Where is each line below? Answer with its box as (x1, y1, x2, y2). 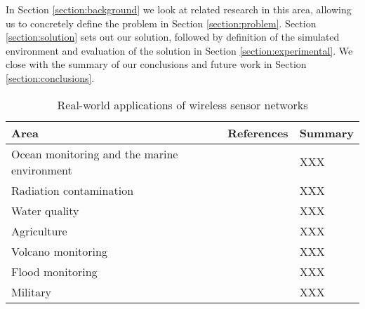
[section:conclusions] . (6, 70, 95, 85)
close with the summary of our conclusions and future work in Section (6, 57, 307, 71)
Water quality (11, 202, 79, 219)
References (227, 124, 288, 141)
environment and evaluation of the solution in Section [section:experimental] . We (6, 43, 353, 57)
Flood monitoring (11, 263, 98, 280)
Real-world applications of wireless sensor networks (57, 96, 308, 113)
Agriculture (11, 222, 67, 239)
